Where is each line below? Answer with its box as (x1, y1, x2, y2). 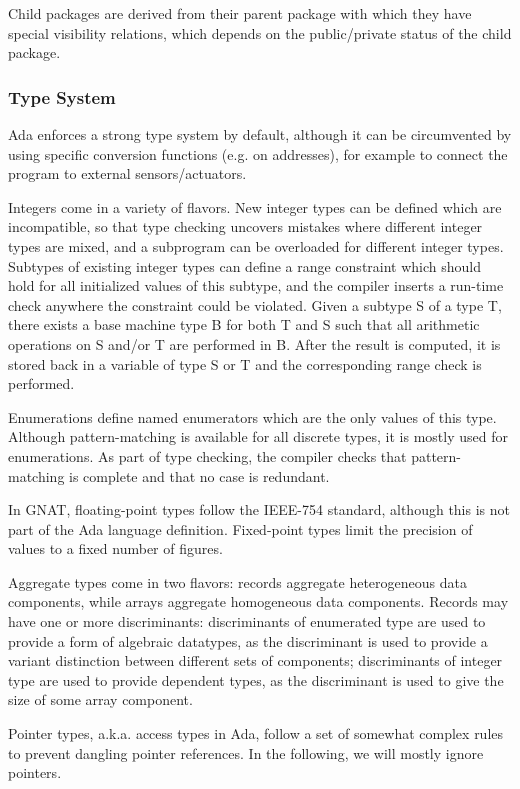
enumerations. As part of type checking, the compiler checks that (8, 445, 407, 466)
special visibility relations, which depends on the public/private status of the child (8, 22, 512, 43)
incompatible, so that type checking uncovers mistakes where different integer (8, 216, 483, 237)
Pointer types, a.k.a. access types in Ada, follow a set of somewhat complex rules (8, 723, 504, 744)
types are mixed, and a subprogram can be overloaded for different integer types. (8, 235, 504, 256)
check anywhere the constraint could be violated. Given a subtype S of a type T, (8, 294, 502, 315)
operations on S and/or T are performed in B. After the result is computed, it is (8, 333, 501, 354)
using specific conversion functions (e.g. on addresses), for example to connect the (8, 143, 508, 164)
